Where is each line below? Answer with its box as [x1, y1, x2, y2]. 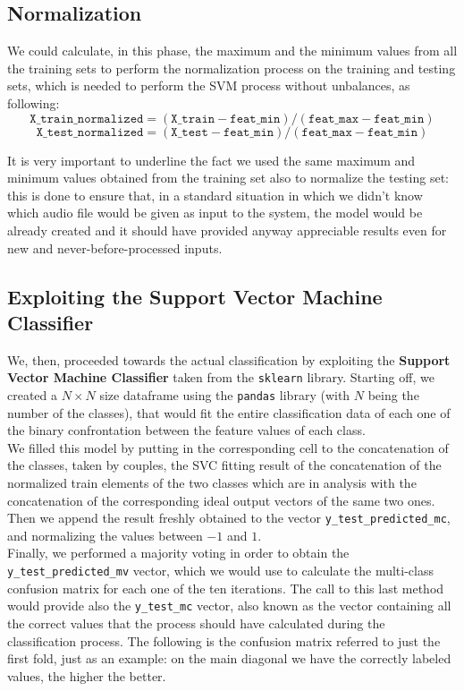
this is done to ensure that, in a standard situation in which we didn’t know [7, 185, 423, 204]
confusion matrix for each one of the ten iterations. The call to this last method [7, 578, 444, 597]
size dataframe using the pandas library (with [99, 385, 350, 404]
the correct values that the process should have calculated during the [7, 613, 385, 632]
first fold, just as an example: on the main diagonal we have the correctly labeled [7, 649, 451, 668]
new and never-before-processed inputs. [7, 238, 223, 257]
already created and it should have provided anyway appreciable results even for [7, 220, 447, 239]
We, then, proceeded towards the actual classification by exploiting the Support [7, 350, 451, 369]
